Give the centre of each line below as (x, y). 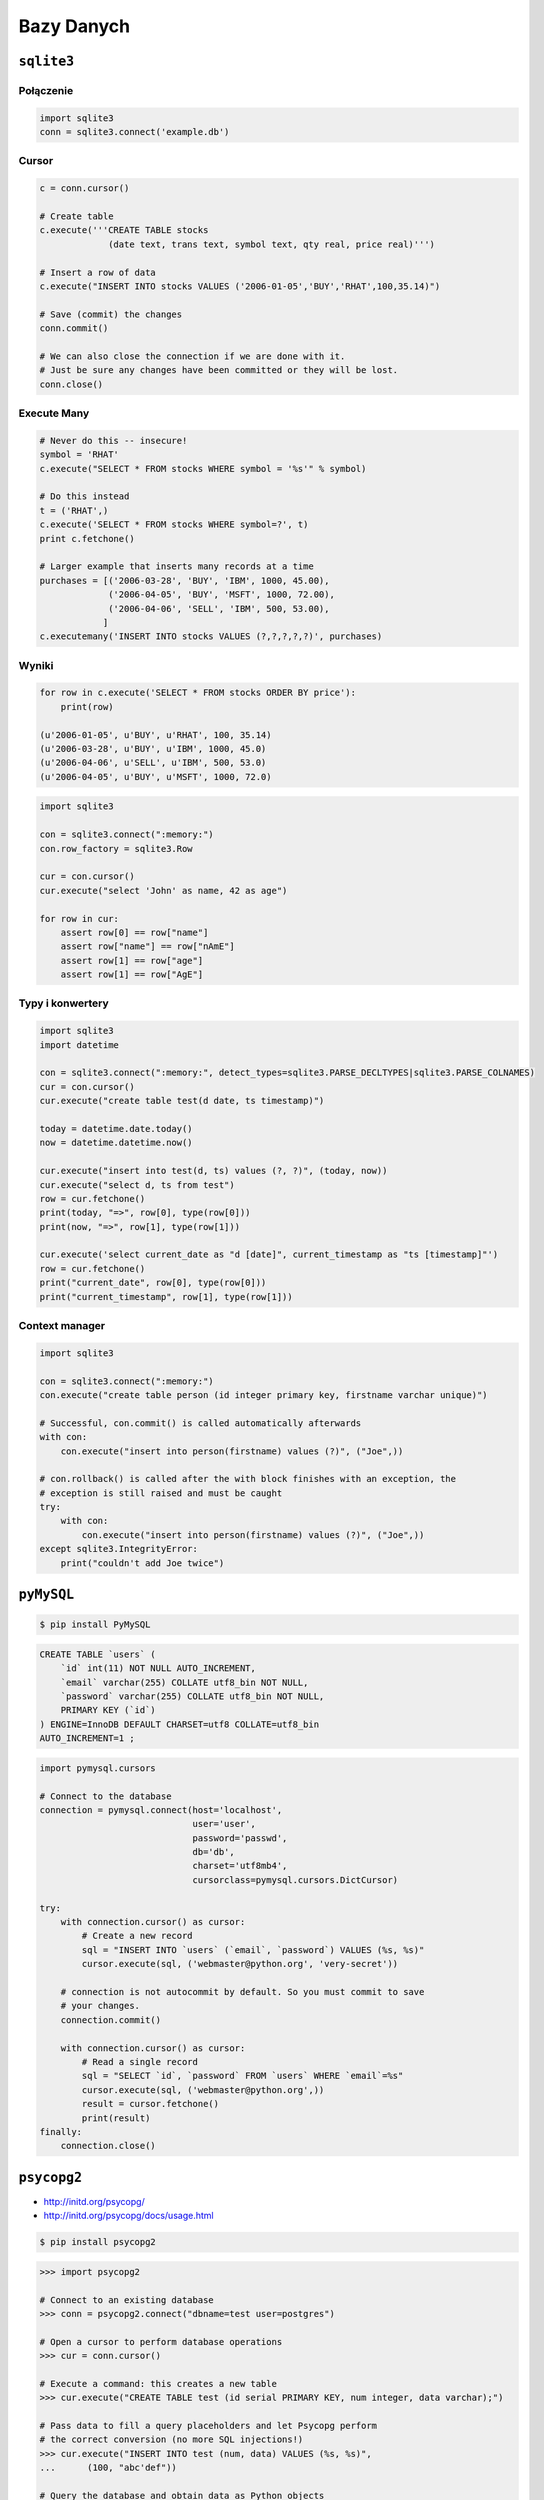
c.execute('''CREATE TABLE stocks (124, 230)
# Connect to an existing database (126, 2299)
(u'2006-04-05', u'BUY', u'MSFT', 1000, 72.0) (155, 776)
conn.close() (71, 384)
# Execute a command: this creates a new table (158, 2383)
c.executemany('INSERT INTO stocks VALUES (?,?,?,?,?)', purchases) (211, 636)
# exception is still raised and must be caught (161, 1493)
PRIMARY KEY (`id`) (108, 1710)
